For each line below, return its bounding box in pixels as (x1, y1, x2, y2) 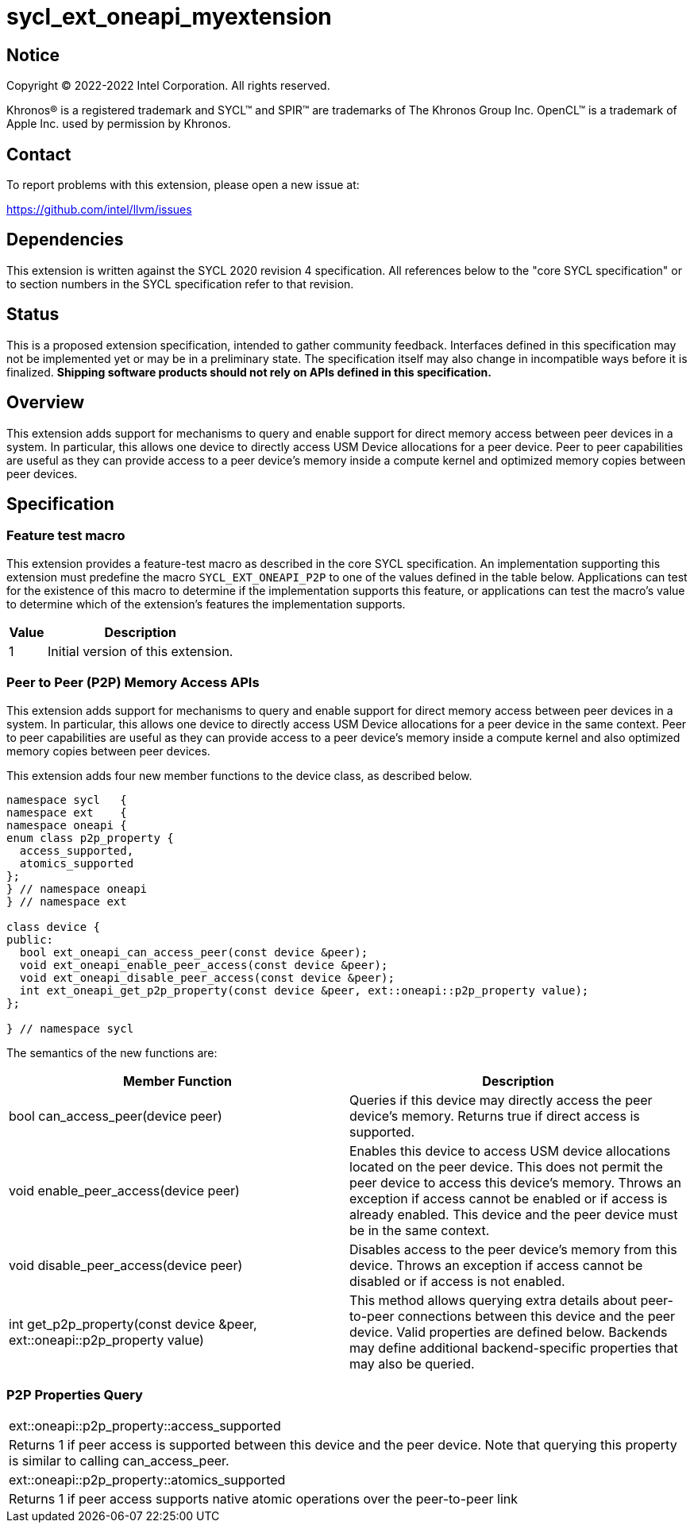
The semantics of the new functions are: (6, 1045, 218, 1060)
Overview (6, 392, 85, 413)
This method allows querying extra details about (349, 1292, 638, 1308)
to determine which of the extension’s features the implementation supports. (6, 597, 406, 611)
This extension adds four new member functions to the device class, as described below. (6, 768, 472, 782)
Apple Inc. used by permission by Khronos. (6, 117, 231, 131)
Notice (6, 44, 60, 65)
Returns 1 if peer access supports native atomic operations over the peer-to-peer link (9, 1491, 519, 1508)
